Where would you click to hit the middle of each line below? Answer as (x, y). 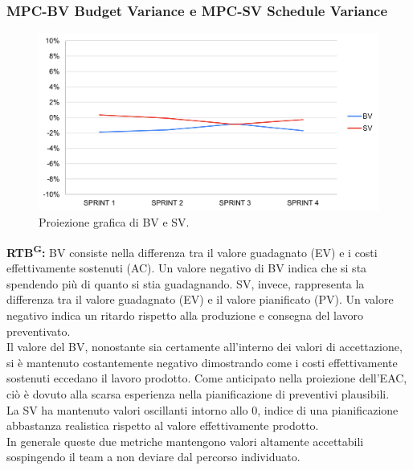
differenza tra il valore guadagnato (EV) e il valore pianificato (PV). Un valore (200, 299)
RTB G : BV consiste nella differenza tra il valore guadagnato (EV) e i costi (192, 251)
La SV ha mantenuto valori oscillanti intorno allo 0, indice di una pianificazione (202, 409)
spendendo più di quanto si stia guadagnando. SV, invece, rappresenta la (186, 283)
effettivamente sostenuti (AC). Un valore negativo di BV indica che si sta (187, 268)
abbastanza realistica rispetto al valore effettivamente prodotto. (163, 425)
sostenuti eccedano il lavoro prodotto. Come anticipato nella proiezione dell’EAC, (207, 378)
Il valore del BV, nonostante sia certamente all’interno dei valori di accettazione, (204, 347)
